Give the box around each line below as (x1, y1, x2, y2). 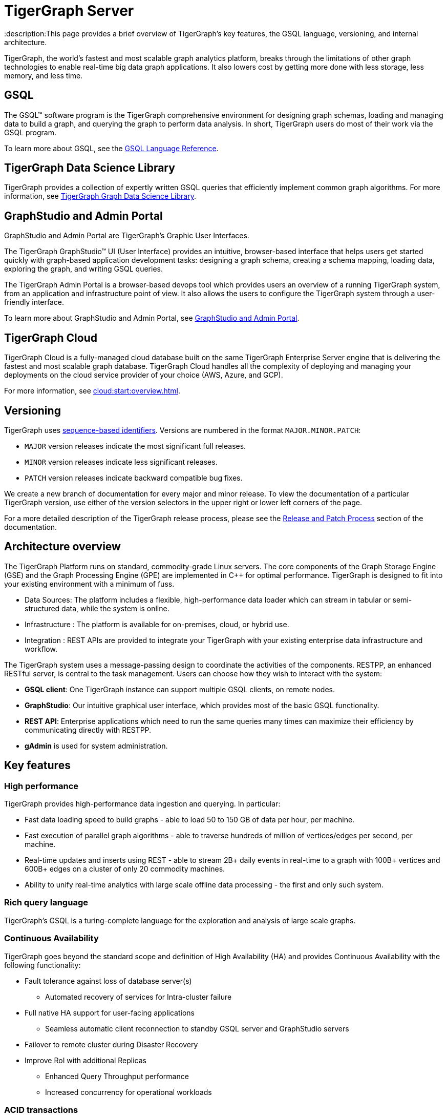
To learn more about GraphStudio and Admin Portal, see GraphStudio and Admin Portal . (4, 314, 300, 323)
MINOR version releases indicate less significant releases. (25, 457, 218, 466)
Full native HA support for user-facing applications (25, 1008, 195, 1017)
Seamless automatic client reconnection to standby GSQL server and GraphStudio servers (45, 1024, 349, 1033)
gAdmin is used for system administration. (25, 741, 168, 750)
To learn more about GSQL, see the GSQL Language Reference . (4, 143, 219, 153)
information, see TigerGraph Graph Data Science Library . (4, 192, 196, 201)
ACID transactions (4, 1104, 78, 1115)
